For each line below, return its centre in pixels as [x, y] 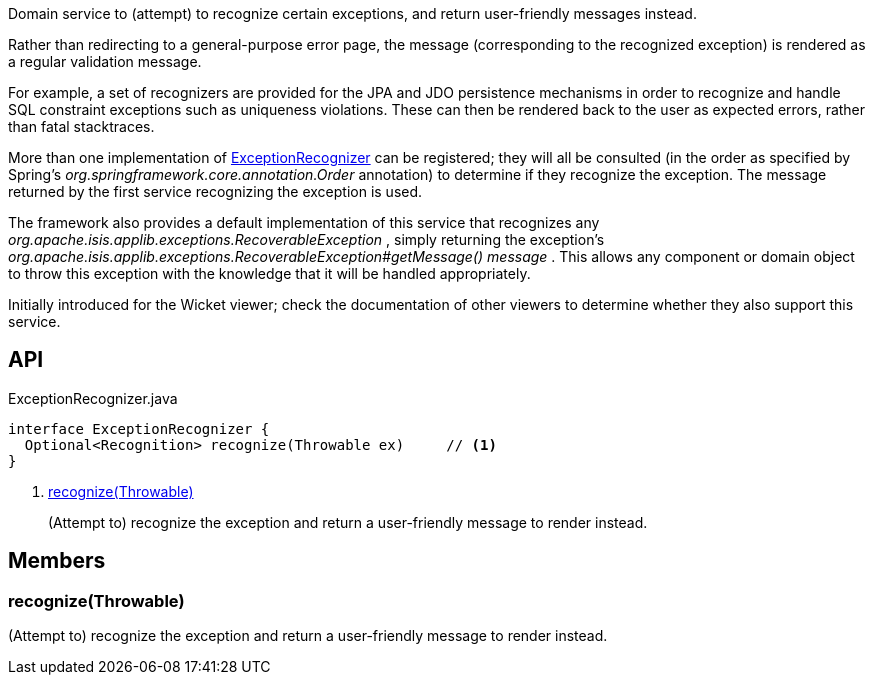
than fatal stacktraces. [81, 126]
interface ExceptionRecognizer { [139, 428]
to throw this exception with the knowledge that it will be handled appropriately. [269, 273]
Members [57, 561]
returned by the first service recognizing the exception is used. [215, 191]
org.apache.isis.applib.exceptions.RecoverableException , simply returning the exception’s [306, 239]
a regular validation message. [105, 61]
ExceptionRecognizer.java [93, 398]
